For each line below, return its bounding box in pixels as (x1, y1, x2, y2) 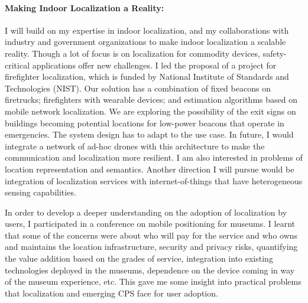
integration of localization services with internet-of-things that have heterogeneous (5, 174, 303, 187)
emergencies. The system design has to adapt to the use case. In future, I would (5, 128, 294, 141)
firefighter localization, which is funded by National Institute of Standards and (5, 70, 289, 83)
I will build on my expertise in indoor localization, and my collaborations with (5, 24, 289, 36)
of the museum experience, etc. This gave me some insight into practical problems (5, 275, 301, 288)
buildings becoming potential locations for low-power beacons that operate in (5, 116, 284, 129)
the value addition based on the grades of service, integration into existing (5, 252, 273, 265)
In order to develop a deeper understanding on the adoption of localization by (5, 206, 287, 218)
